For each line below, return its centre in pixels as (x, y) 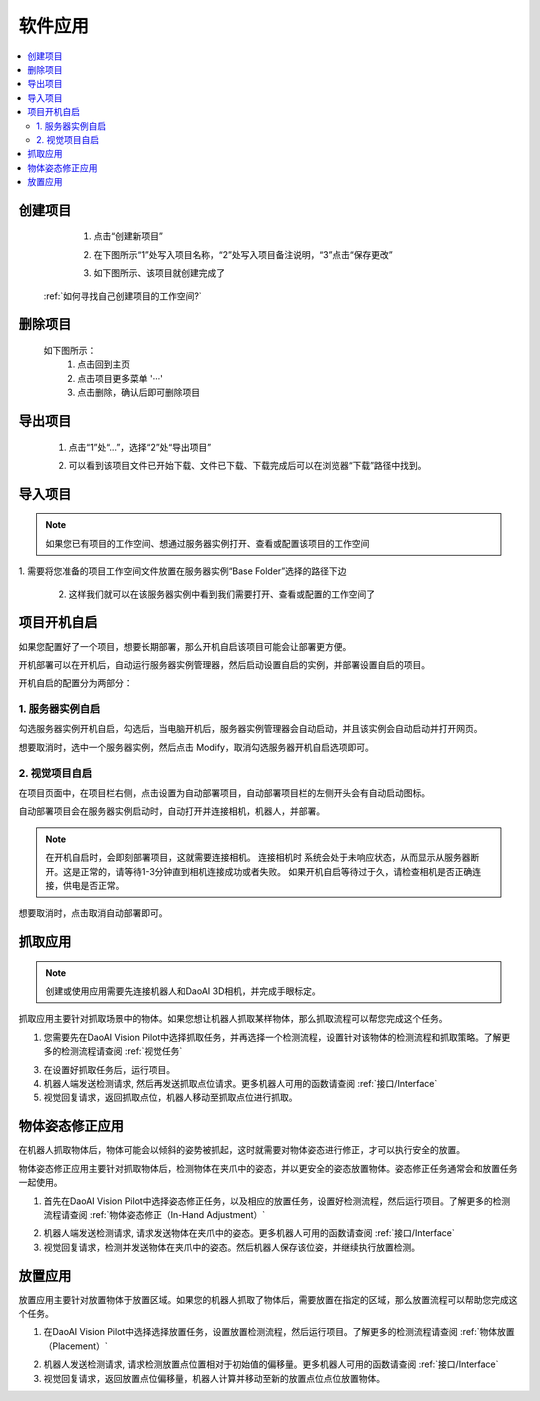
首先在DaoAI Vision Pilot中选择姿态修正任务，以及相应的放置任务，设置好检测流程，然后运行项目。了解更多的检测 (277, 1201)
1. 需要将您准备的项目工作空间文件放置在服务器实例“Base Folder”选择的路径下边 (182, 571)
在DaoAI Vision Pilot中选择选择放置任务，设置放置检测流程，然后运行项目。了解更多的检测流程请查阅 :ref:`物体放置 (279, 1332)
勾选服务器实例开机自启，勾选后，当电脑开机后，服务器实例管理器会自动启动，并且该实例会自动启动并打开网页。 (250, 729)
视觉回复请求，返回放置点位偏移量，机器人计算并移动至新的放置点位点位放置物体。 (214, 1378)
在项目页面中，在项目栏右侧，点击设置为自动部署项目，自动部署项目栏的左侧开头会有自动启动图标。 (224, 792)
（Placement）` (76, 1346)
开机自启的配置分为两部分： (75, 683)
